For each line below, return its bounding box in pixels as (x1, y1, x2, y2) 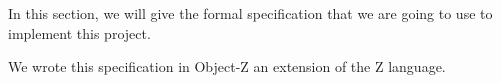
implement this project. (8, 22, 151, 43)
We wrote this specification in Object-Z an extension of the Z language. (8, 56, 446, 77)
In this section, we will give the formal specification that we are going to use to (8, 3, 493, 23)
